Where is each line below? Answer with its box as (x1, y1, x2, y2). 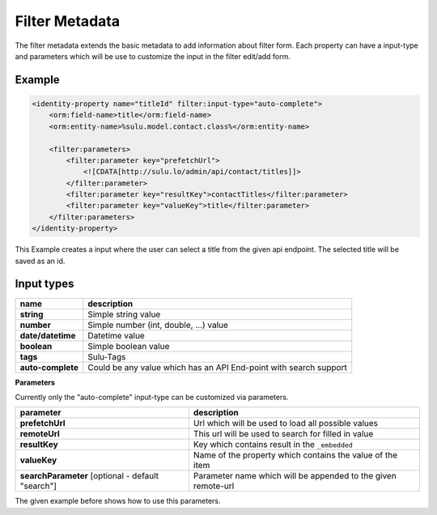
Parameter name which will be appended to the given (193, 470, 397, 482)
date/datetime (19, 330, 76, 341)
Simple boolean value (87, 340, 170, 351)
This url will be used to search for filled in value (193, 428, 374, 440)
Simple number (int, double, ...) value (87, 319, 228, 330)
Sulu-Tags (87, 351, 126, 362)
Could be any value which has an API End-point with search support (87, 361, 347, 372)
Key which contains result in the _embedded (193, 439, 354, 450)
